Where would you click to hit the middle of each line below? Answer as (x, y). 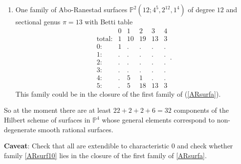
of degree (201, 9)
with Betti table (109, 21)
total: (105, 39)
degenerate (20, 129)
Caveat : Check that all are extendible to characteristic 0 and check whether (119, 146)
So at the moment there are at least (58, 110)
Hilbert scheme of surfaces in (47, 120)
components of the (201, 110)
